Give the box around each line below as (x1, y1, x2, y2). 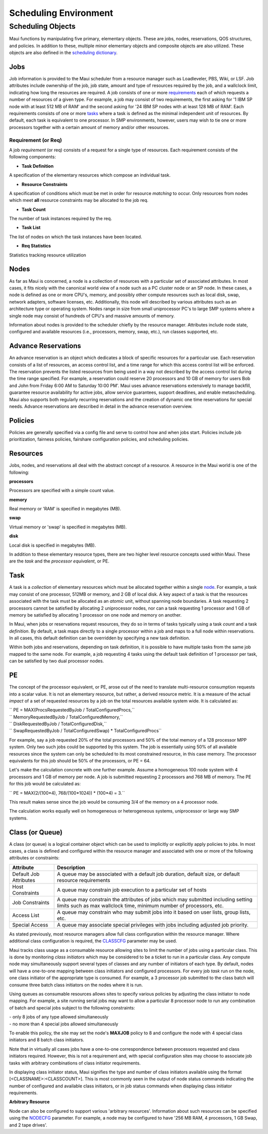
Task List (21, 225, 41, 231)
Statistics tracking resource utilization (9, 252, 86, 258)
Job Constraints (12, 899, 50, 906)
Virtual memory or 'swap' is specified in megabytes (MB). (9, 524, 127, 530)
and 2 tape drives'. (9, 1122, 47, 1128)
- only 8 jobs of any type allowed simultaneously (9, 1014, 109, 1020)
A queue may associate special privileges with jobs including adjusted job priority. (57, 921, 249, 928)
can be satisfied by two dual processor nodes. (9, 658, 104, 664)
